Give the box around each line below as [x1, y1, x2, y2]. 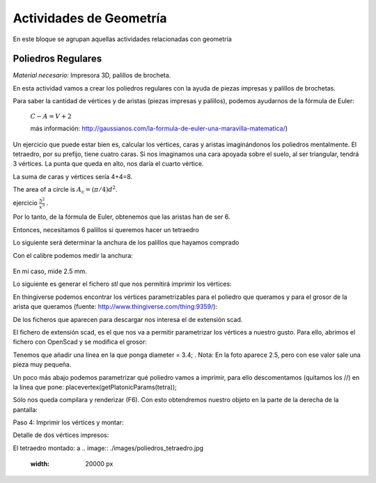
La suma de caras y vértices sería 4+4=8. [13, 172, 133, 181]
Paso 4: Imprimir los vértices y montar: [13, 418, 125, 427]
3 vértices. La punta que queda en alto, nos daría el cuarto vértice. [13, 160, 204, 168]
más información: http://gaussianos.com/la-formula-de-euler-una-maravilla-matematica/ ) [30, 124, 288, 132]
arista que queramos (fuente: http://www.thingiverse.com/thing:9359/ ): [13, 302, 218, 311]
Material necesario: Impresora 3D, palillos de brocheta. [13, 71, 171, 79]
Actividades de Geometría [13, 10, 167, 26]
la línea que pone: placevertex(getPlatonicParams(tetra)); [13, 383, 177, 391]
